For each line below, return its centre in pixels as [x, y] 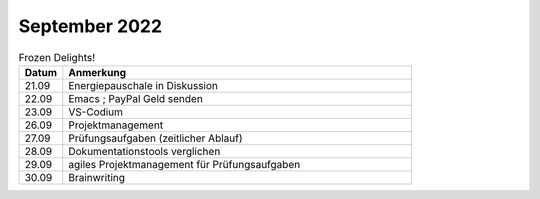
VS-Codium [96, 112]
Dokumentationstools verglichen [144, 151]
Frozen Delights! [56, 57]
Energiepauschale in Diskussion [143, 85]
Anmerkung [97, 72]
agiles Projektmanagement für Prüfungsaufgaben [184, 164]
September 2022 [90, 26]
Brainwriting [96, 177]
